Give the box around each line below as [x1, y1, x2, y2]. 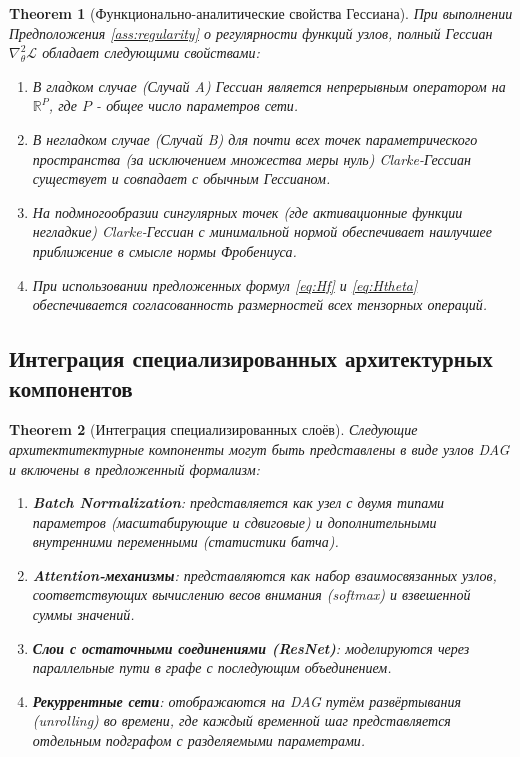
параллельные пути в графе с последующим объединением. [32, 657, 392, 678]
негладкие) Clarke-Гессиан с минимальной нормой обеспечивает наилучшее [32, 221, 492, 242]
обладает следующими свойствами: [42, 42, 260, 63]
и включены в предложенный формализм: [9, 458, 260, 479]
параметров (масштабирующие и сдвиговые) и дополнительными [32, 511, 437, 532]
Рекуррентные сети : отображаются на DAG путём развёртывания [32, 690, 461, 711]
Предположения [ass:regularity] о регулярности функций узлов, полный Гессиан [9, 22, 493, 43]
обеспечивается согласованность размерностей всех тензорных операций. [32, 294, 487, 315]
